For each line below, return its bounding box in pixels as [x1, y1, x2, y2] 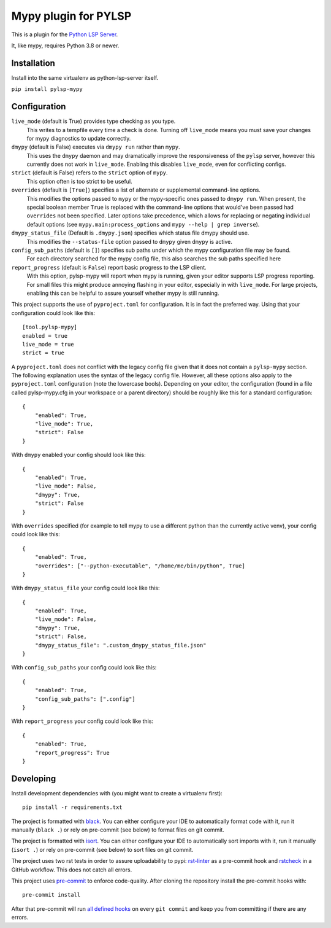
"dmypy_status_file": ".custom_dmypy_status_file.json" [34, 642, 207, 649]
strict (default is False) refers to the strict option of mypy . [11, 169, 168, 176]
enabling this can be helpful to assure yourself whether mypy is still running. [26, 289, 219, 297]
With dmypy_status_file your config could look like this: [11, 584, 160, 592]
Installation [11, 58, 55, 68]
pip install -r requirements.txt [22, 804, 123, 811]
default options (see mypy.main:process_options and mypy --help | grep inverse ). [26, 220, 260, 228]
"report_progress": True [34, 749, 110, 756]
